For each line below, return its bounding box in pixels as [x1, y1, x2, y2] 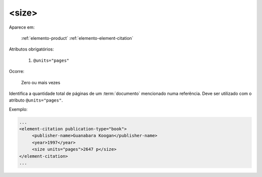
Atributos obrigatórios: [9, 46, 54, 52]
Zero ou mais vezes [21, 79, 61, 85]
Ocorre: [9, 69, 24, 74]
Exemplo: [9, 106, 28, 112]
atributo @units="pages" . [9, 97, 63, 103]
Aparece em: [9, 24, 35, 30]
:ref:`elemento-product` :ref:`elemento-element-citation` [21, 35, 133, 41]
